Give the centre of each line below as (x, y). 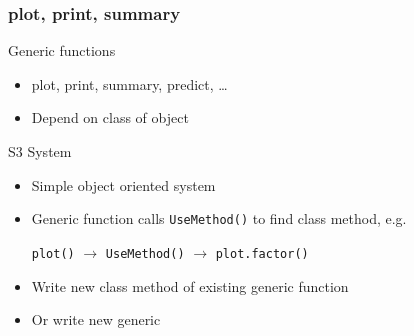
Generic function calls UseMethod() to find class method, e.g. (219, 218)
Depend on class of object (110, 117)
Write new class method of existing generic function (190, 285)
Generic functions (62, 50)
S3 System (40, 151)
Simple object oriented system (123, 184)
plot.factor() (262, 253)
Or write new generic (96, 319)
